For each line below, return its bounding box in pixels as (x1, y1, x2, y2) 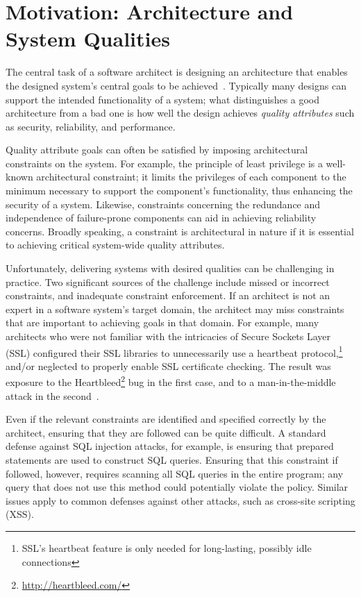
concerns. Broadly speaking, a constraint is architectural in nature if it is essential (6, 224, 354, 238)
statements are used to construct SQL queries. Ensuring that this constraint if (6, 453, 338, 467)
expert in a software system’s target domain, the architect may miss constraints (6, 301, 344, 316)
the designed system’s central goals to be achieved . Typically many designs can (6, 78, 346, 92)
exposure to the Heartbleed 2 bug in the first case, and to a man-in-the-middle (6, 373, 336, 389)
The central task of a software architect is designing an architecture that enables (6, 65, 348, 79)
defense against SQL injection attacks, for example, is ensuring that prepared (6, 439, 334, 453)
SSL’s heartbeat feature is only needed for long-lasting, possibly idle (22, 541, 312, 555)
